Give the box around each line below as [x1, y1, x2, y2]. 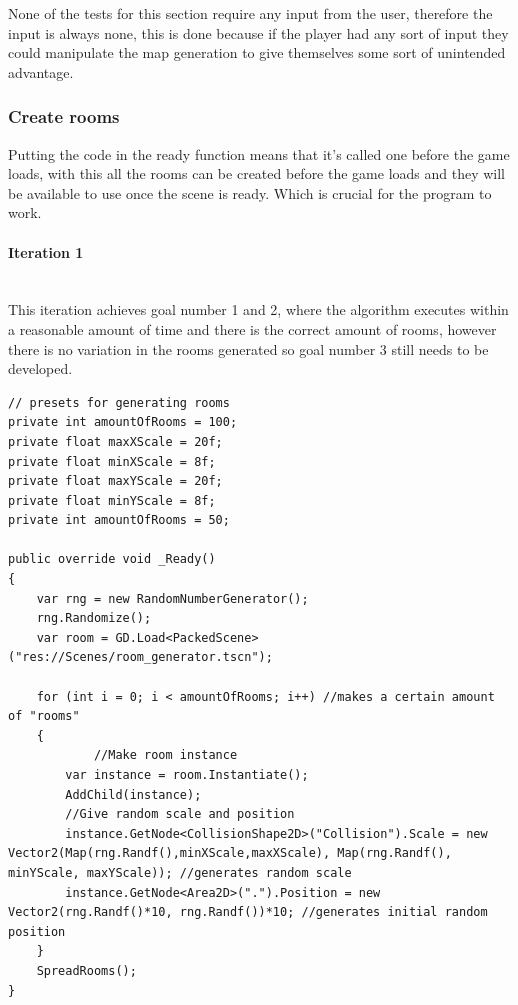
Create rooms [8, 104, 120, 129]
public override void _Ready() [8, 552, 216, 567]
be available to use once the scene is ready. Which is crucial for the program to [8, 182, 492, 203]
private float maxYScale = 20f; [8, 474, 223, 489]
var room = [36, 630, 109, 645]
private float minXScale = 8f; [8, 454, 216, 469]
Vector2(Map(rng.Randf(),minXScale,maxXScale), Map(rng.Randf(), [8, 846, 452, 861]
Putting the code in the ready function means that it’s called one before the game [8, 143, 510, 164]
